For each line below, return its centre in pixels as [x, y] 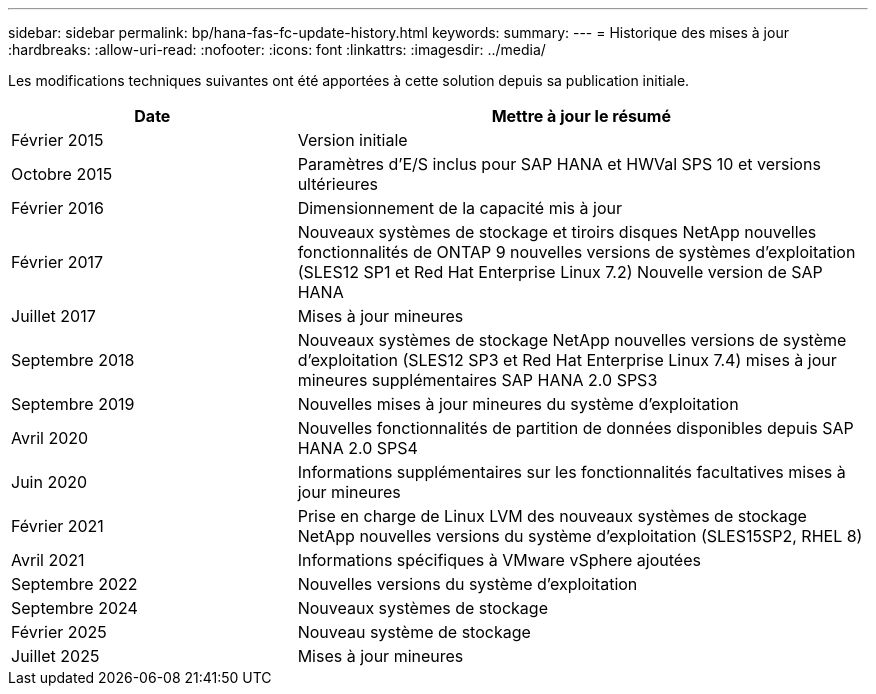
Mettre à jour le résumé [581, 116]
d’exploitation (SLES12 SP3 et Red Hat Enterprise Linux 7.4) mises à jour [567, 360]
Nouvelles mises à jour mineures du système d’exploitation [518, 404]
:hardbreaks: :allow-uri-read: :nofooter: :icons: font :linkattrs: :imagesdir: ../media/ [277, 49]
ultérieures [338, 184]
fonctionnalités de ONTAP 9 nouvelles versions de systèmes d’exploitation [576, 252]
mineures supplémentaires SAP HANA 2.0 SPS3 [477, 380]
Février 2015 [57, 140]
